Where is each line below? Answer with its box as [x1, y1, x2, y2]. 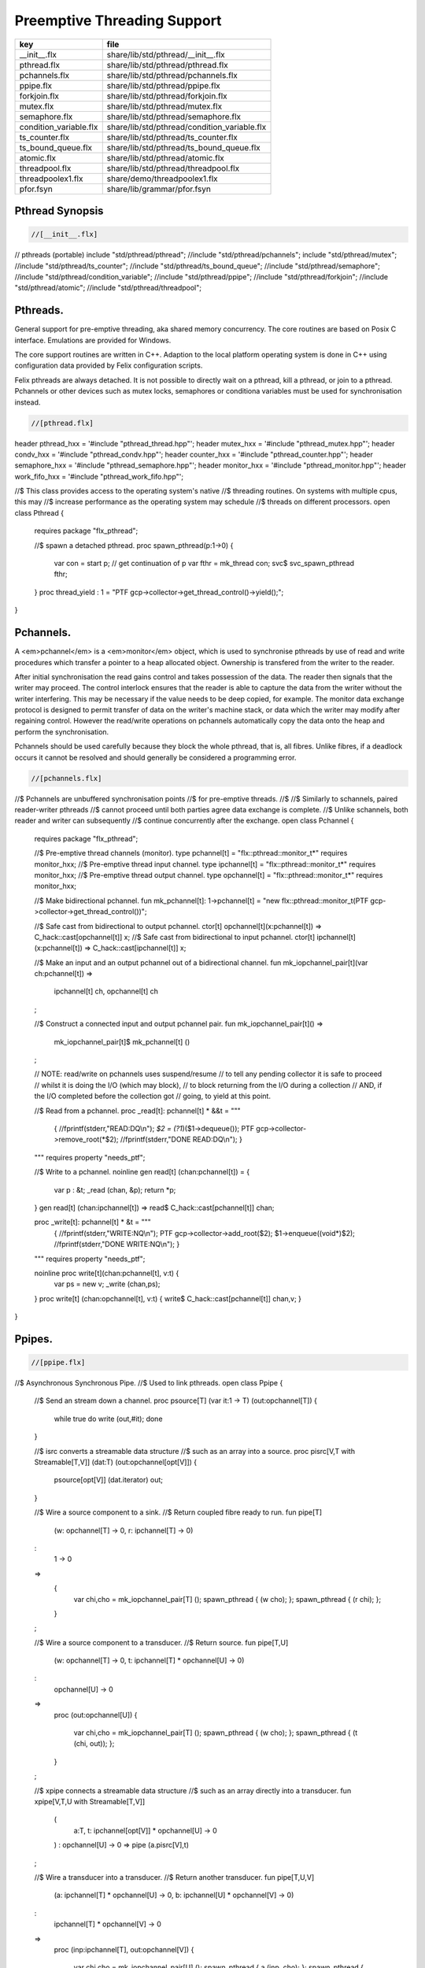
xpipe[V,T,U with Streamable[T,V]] [34, 1796, 146, 1806]
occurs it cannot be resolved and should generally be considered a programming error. [14, 753, 297, 762]
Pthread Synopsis [14, 204, 104, 217]
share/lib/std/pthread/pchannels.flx [106, 69, 238, 80]
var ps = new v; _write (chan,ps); [54, 1279, 161, 1289]
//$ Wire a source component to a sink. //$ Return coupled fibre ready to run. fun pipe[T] [34, 1507, 323, 1517]
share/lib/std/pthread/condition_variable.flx [106, 121, 267, 132]
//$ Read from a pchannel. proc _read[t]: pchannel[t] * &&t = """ [34, 1106, 242, 1115]
